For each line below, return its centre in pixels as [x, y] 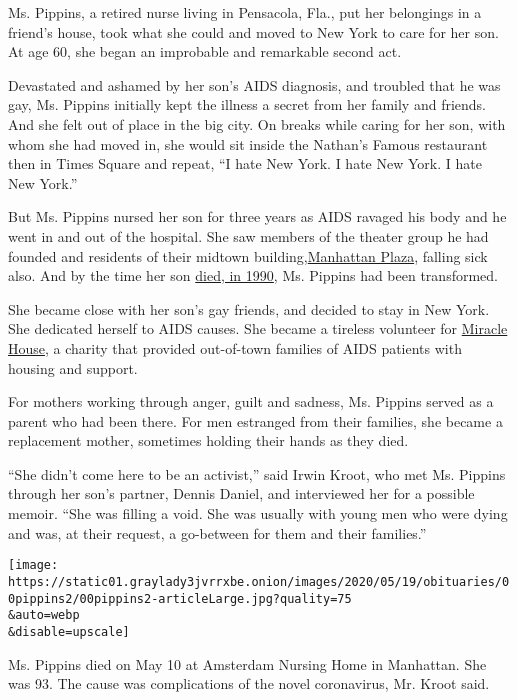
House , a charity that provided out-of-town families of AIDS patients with [235, 347]
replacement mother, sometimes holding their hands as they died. [208, 440]
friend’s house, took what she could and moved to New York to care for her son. [253, 31]
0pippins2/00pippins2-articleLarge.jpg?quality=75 [180, 598]
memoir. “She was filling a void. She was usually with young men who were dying [258, 513]
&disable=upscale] [69, 631]
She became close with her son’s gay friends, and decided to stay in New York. [249, 308]
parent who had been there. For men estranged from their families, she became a [255, 420]
